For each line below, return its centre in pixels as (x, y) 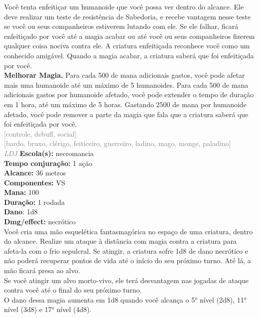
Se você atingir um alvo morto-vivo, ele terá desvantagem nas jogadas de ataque (127, 280)
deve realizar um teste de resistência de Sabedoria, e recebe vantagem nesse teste (128, 16)
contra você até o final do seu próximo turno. (73, 290)
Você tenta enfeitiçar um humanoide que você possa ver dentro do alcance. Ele (124, 6)
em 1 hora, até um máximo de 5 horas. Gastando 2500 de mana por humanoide (125, 104)
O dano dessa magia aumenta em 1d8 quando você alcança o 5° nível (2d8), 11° (126, 299)
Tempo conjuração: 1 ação (48, 163)
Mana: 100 (22, 192)
